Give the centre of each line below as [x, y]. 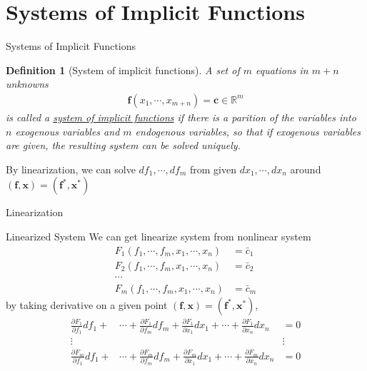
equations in [282, 70]
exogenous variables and [67, 131]
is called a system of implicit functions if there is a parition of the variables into [181, 117]
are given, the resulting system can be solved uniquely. [123, 145]
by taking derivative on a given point [87, 304]
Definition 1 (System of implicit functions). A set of [123, 70]
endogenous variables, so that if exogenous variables [248, 131]
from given [213, 169]
